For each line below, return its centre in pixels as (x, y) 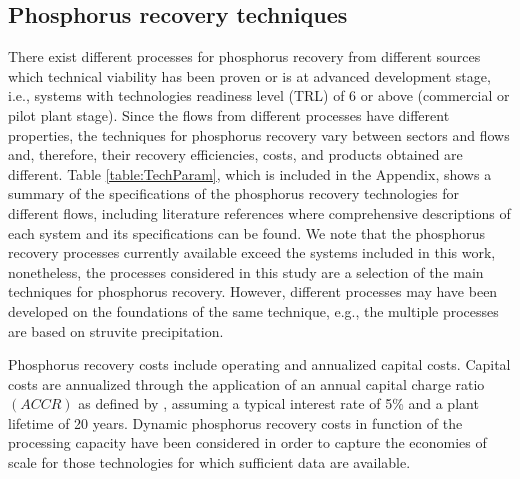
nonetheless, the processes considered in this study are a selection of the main (246, 271)
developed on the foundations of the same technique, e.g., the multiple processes (253, 310)
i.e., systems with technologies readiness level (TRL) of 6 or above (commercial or (259, 95)
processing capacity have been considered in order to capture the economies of (247, 442)
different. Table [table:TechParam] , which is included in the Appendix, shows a (250, 173)
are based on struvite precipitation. (116, 330)
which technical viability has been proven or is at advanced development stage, (249, 75)
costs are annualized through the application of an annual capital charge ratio (246, 383)
